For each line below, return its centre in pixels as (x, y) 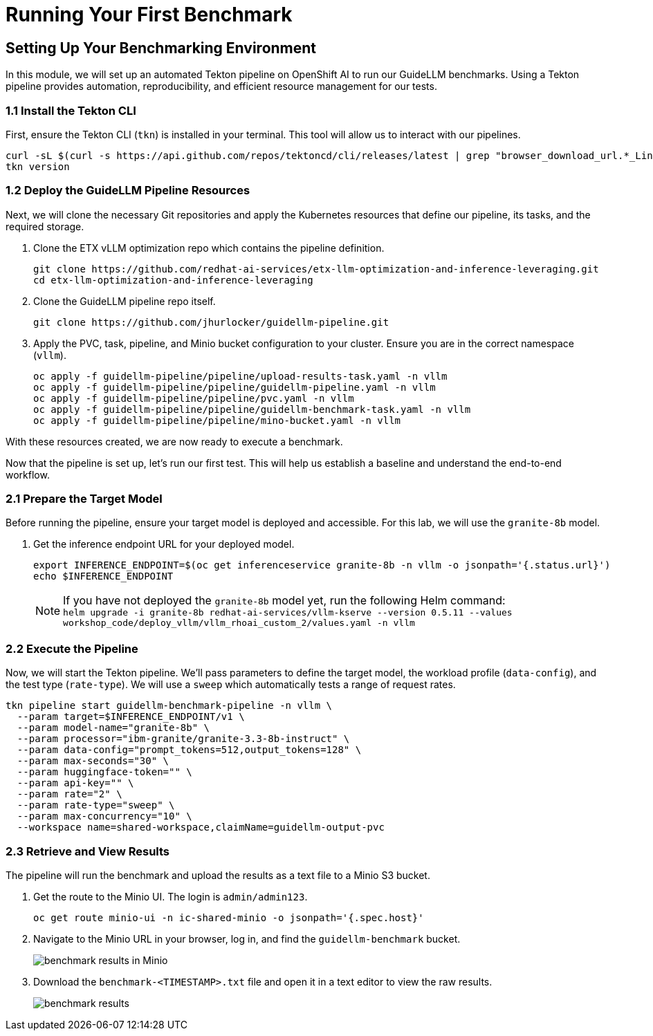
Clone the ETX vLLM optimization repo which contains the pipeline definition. (209, 248)
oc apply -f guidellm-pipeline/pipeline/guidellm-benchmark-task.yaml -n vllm (252, 409)
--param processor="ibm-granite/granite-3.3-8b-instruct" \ (183, 739)
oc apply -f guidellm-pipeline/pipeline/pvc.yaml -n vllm (194, 398)
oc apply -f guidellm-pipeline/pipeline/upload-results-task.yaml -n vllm (240, 376)
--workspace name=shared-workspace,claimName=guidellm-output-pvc (201, 827)
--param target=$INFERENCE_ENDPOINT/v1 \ (131, 717)
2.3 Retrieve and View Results (88, 851)
